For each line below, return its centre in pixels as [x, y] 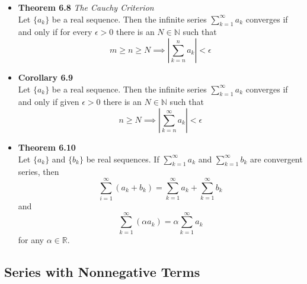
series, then [39, 172]
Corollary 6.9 [45, 77]
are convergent [276, 159]
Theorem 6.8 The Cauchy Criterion [86, 7]
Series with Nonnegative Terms [102, 271]
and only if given [49, 102]
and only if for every [55, 32]
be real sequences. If [123, 159]
